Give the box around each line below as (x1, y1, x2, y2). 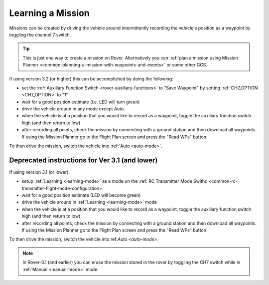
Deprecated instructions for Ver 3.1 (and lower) (9, 156, 158, 164)
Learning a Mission (9, 7, 90, 18)
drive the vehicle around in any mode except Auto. (21, 106, 126, 112)
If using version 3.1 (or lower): (9, 169, 70, 175)
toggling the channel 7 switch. (9, 31, 71, 37)
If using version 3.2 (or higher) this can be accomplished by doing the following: (9, 75, 174, 82)
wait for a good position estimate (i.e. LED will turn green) (21, 99, 140, 105)
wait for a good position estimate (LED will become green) (21, 192, 141, 198)
